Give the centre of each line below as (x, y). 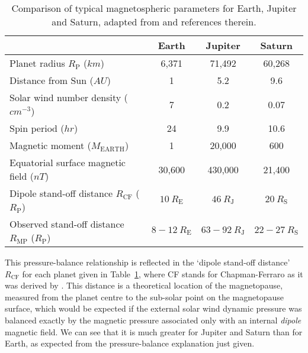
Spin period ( (37, 128)
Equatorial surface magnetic (68, 162)
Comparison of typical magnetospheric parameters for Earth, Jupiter (154, 8)
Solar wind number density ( (69, 97)
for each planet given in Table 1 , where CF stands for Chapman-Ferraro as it (163, 273)
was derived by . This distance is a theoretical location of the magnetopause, (144, 285)
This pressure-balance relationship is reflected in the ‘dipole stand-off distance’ (147, 262)
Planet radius (37, 63)
